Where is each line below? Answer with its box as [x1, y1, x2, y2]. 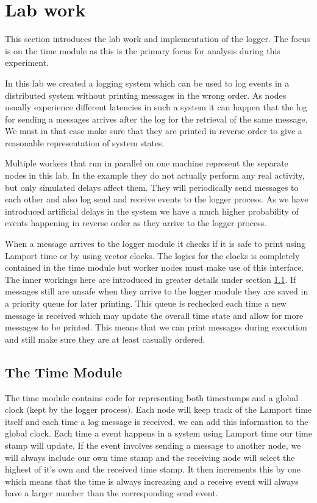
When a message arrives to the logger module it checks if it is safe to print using [5, 237, 305, 250]
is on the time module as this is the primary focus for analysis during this [5, 44, 280, 57]
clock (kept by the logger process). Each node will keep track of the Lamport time [5, 403, 312, 416]
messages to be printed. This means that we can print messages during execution [5, 321, 307, 334]
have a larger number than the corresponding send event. [5, 487, 218, 499]
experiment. [5, 56, 49, 69]
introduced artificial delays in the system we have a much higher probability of [5, 204, 299, 217]
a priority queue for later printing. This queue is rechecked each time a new [5, 297, 287, 309]
